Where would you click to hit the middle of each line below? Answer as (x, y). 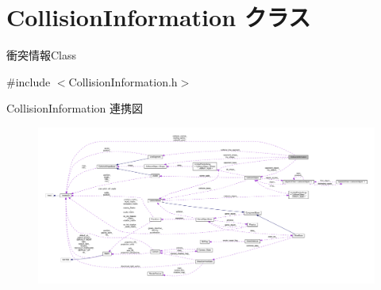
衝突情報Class (42, 55)
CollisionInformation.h (123, 81)
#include (29, 81)
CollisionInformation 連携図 (75, 108)
